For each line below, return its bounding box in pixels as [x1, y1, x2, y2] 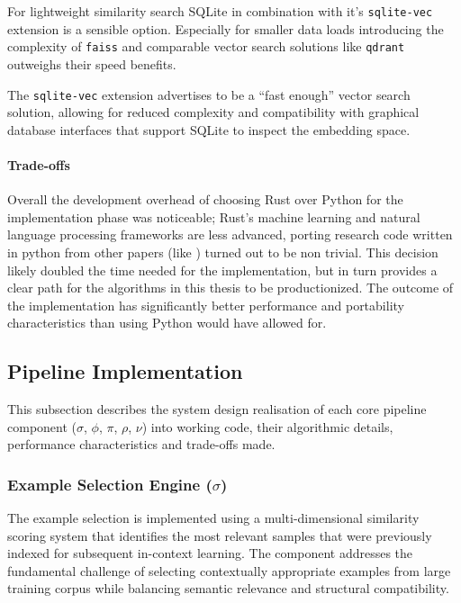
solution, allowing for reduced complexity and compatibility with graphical [7, 103, 420, 121]
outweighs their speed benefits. [7, 54, 176, 73]
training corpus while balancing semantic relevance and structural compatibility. [7, 579, 449, 598]
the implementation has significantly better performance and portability [7, 295, 404, 314]
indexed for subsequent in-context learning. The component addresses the [7, 544, 413, 562]
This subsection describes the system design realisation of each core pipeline [7, 400, 427, 418]
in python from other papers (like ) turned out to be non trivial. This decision [7, 242, 438, 261]
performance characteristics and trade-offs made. [7, 435, 276, 454]
